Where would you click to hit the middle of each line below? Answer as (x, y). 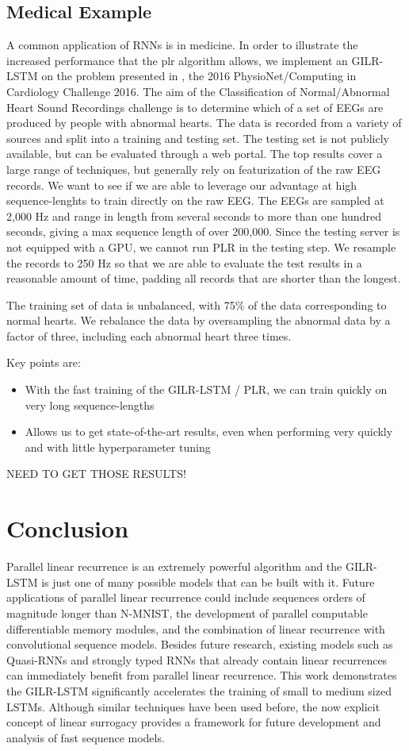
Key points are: (44, 362)
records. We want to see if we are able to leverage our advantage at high (182, 185)
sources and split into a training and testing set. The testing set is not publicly (198, 138)
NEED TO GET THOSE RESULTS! (96, 474)
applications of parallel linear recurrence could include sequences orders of (186, 597)
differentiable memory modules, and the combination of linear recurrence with (196, 628)
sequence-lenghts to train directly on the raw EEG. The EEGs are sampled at (195, 200)
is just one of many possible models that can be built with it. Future (208, 582)
